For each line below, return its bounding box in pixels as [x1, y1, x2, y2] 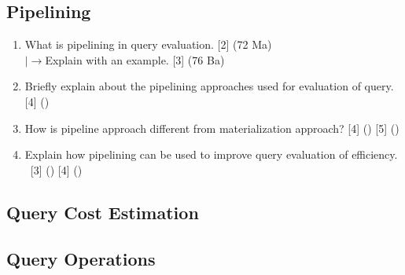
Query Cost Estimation [6, 200, 199, 224]
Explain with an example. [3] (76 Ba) [45, 51, 225, 68]
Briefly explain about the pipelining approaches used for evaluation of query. [24, 78, 394, 94]
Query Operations [6, 246, 156, 270]
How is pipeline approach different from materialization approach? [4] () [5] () [24, 119, 399, 136]
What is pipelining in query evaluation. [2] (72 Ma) [24, 36, 272, 53]
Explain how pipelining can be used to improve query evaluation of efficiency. [24, 146, 398, 163]
